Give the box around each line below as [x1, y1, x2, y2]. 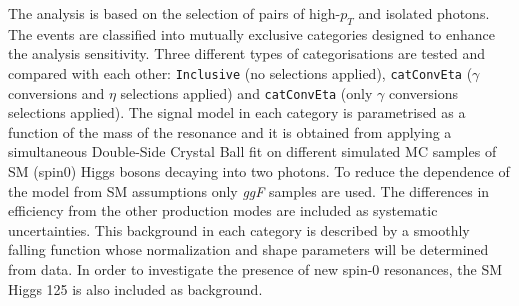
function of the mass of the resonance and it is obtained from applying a [8, 121, 452, 142]
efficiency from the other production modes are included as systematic [8, 200, 438, 221]
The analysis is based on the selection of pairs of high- [8, 3, 341, 23]
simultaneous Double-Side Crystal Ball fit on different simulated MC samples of [8, 141, 497, 162]
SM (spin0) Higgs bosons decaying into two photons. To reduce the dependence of [8, 161, 510, 182]
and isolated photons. [358, 3, 490, 23]
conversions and [8, 82, 105, 103]
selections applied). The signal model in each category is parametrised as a [8, 102, 466, 123]
